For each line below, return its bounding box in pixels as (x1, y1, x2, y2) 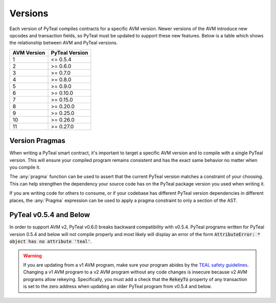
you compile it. (9, 164, 41, 171)
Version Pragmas (9, 136, 66, 145)
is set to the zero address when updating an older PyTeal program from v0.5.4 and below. (23, 284, 212, 290)
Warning (23, 252, 42, 259)
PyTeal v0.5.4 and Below (9, 211, 90, 219)
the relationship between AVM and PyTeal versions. (9, 40, 118, 46)
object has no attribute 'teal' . (9, 238, 92, 245)
